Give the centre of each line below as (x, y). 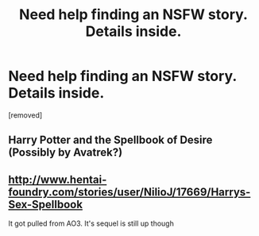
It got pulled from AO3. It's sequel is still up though (91, 223)
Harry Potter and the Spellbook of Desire (110, 140)
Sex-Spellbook (46, 204)
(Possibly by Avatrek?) (66, 153)
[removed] (25, 115)
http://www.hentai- (58, 179)
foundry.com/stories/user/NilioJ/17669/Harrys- (129, 192)
